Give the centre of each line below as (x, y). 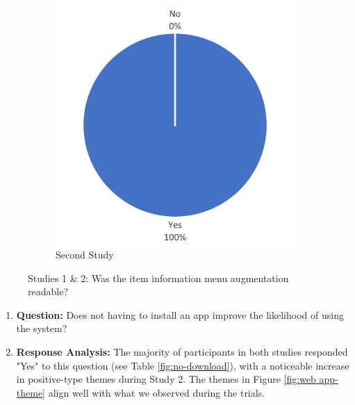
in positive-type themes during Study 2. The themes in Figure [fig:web (166, 379)
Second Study (85, 254)
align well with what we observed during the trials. (157, 392)
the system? (42, 328)
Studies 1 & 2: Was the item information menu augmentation (158, 278)
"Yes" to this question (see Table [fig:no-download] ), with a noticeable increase (183, 365)
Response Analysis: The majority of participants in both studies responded (182, 351)
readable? (48, 291)
